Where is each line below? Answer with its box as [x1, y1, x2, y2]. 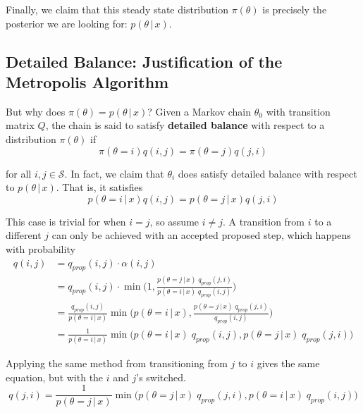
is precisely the [262, 2, 327, 16]
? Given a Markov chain [147, 104, 252, 118]
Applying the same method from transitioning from [6, 356, 228, 371]
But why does [6, 104, 66, 118]
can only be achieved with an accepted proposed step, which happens [51, 228, 351, 242]
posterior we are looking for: [6, 16, 128, 30]
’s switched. [136, 369, 186, 384]
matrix [6, 118, 35, 132]
